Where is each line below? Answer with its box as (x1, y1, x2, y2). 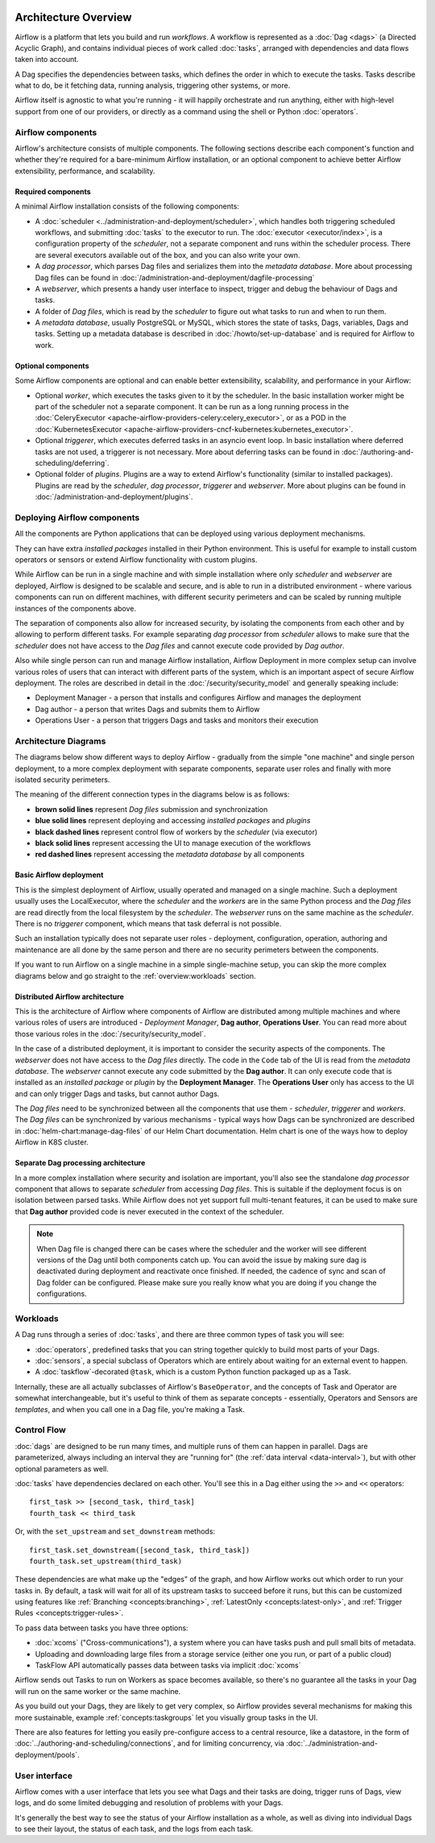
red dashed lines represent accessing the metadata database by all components (35, 850, 305, 859)
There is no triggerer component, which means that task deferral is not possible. (14, 918, 282, 928)
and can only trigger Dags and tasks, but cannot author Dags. (14, 1088, 220, 1099)
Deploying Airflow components (14, 511, 140, 523)
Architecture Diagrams (14, 735, 106, 747)
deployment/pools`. (14, 1750, 80, 1759)
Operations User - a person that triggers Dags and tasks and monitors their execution (35, 715, 319, 725)
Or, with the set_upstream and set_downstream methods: (14, 1526, 216, 1536)
